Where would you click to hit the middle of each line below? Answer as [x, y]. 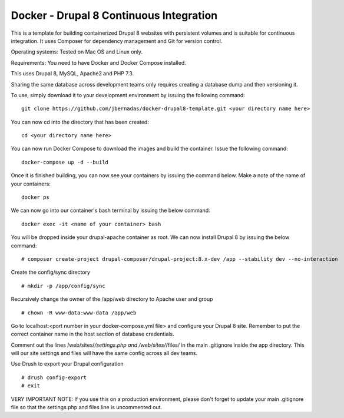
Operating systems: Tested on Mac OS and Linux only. [77, 52]
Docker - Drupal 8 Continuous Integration [114, 15]
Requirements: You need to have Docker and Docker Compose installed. [99, 62]
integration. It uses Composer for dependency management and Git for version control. [117, 41]
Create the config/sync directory [51, 272]
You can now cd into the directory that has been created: [80, 122]
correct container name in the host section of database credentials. [92, 334]
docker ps [35, 198]
